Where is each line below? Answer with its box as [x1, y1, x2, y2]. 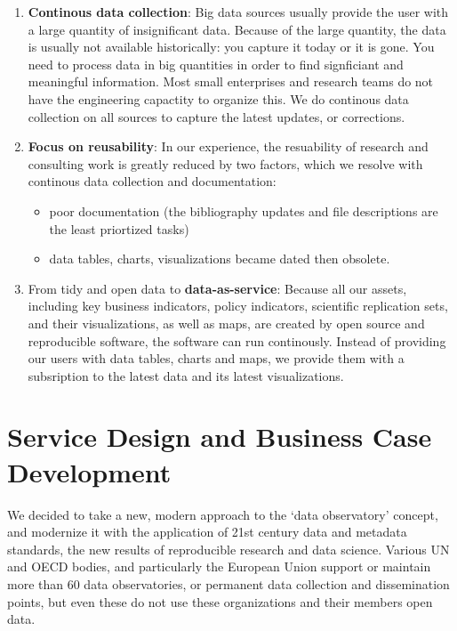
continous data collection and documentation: [28, 172, 277, 190]
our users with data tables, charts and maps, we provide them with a [28, 349, 405, 368]
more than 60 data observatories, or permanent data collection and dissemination [7, 574, 450, 593]
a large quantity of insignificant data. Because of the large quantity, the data [28, 20, 446, 38]
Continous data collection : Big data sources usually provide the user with [28, 3, 449, 20]
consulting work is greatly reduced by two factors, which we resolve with [28, 154, 423, 173]
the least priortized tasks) [49, 219, 189, 238]
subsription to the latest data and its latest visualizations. [28, 366, 344, 384]
